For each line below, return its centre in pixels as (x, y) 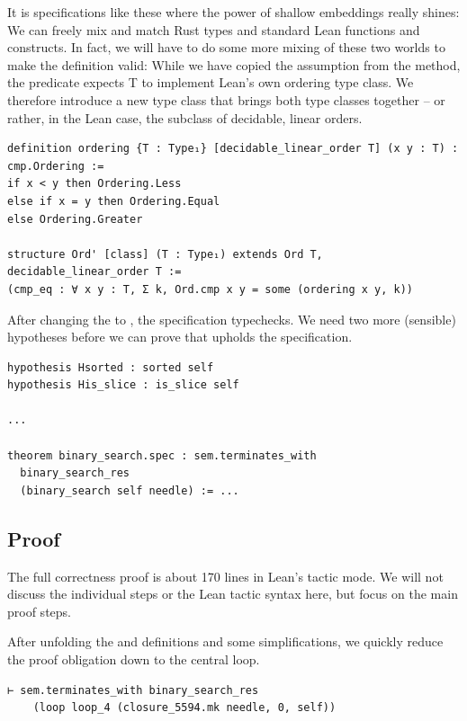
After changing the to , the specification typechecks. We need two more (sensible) (232, 319)
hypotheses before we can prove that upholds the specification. (180, 337)
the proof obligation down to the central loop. (134, 659)
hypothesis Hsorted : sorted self (111, 367)
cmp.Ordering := (56, 166)
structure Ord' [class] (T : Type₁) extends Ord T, (165, 254)
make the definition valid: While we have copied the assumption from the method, (234, 64)
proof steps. (39, 611)
